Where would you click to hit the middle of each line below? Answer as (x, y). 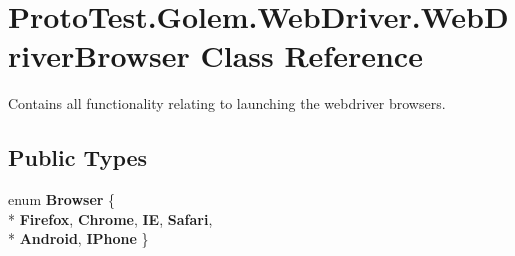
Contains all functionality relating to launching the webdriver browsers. (227, 103)
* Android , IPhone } (78, 238)
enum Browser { (62, 199)
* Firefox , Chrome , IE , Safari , (110, 218)
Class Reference (311, 55)
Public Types (78, 157)
